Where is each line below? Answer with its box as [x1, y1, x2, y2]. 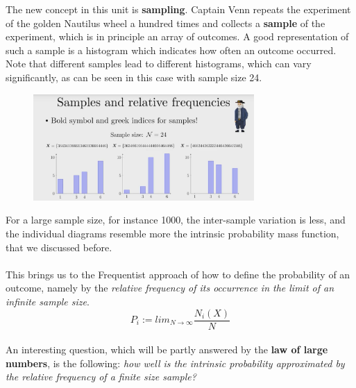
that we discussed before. [6, 239, 112, 254]
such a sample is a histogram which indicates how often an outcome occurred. [6, 42, 337, 57]
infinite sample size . [6, 294, 90, 308]
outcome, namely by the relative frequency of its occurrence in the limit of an [6, 280, 334, 295]
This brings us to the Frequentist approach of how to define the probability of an [6, 267, 350, 281]
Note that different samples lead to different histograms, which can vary [6, 56, 312, 71]
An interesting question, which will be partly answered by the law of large [6, 342, 328, 357]
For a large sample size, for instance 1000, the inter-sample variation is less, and [6, 212, 346, 227]
